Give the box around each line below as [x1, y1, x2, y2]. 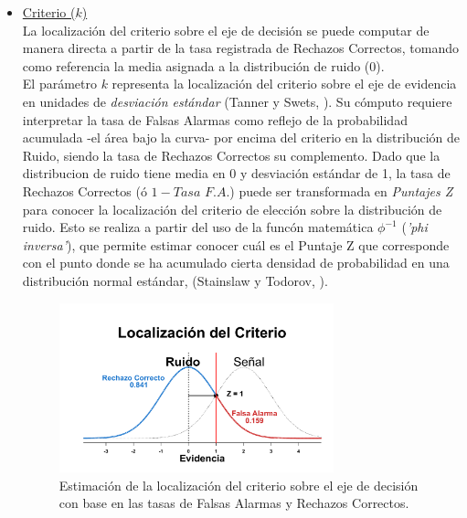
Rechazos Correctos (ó [22, 181, 147, 200]
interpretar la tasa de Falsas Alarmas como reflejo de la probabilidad [22, 110, 408, 129]
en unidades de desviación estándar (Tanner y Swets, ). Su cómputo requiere [22, 91, 452, 111]
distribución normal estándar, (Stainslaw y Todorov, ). [22, 270, 328, 290]
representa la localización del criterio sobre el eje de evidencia [111, 74, 457, 93]
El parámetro [22, 74, 97, 93]
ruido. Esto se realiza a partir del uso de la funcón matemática [22, 217, 374, 237]
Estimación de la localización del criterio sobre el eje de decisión [58, 475, 419, 494]
